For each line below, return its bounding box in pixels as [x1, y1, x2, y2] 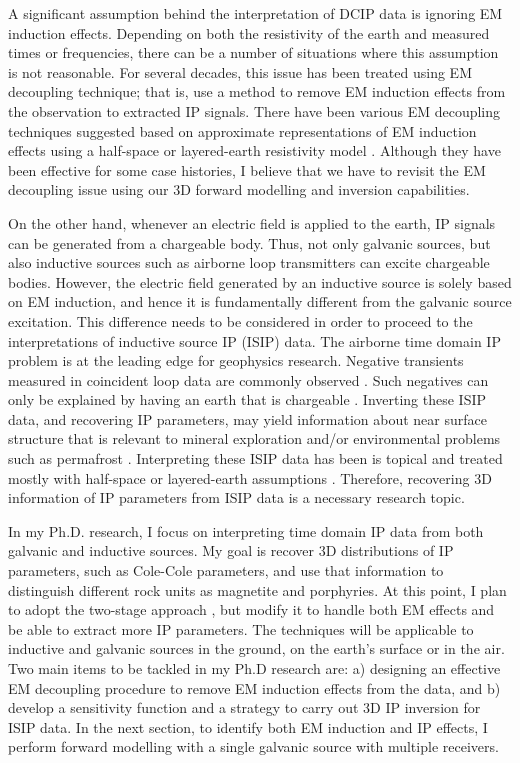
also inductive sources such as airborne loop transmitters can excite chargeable [8, 252, 490, 273]
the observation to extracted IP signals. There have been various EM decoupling [8, 100, 501, 121]
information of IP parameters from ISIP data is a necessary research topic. [8, 487, 465, 508]
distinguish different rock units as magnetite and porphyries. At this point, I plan [8, 579, 507, 600]
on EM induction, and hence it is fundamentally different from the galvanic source [8, 291, 512, 312]
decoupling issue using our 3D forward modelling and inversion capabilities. [8, 179, 470, 200]
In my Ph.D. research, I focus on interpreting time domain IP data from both [8, 520, 484, 541]
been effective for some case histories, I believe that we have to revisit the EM [8, 159, 486, 180]
